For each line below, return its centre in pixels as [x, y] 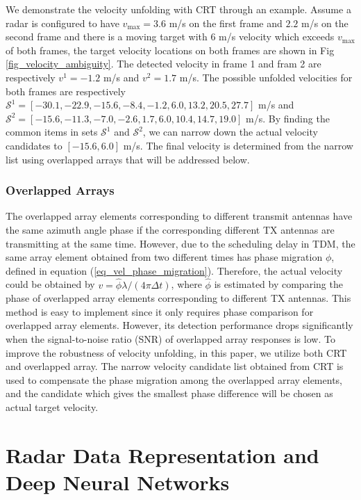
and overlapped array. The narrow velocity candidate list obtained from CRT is [175, 366]
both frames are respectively [66, 91]
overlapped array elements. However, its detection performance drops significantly [179, 325]
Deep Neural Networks [118, 482]
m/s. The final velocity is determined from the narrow [238, 145]
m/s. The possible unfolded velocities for [266, 77]
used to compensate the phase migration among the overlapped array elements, [174, 379]
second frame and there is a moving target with [107, 37]
